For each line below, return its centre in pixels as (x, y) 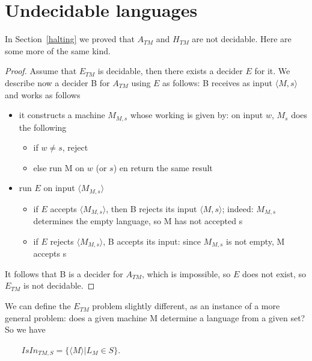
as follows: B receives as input (218, 82)
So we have (25, 329)
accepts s (50, 253)
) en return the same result (163, 167)
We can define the (38, 306)
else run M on (59, 167)
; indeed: (238, 208)
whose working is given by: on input (197, 115)
